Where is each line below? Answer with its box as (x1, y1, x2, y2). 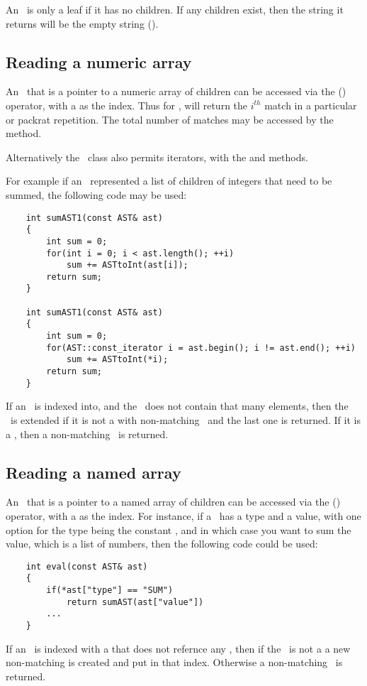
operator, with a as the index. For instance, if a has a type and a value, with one (6, 508, 361, 523)
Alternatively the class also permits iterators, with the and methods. (6, 149, 308, 164)
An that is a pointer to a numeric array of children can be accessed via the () (6, 84, 346, 99)
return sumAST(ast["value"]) (66, 597, 204, 607)
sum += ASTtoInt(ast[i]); (66, 260, 188, 271)
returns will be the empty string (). (6, 16, 159, 31)
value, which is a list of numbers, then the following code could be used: (6, 536, 318, 551)
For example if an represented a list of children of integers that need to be (6, 173, 332, 188)
